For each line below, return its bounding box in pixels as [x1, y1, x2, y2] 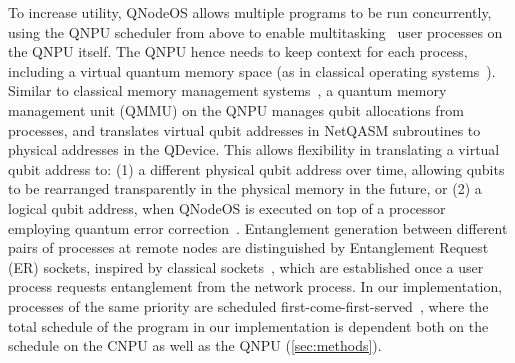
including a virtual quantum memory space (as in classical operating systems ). [8, 60, 496, 81]
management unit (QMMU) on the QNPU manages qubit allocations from [8, 99, 464, 120]
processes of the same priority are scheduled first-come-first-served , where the [8, 295, 489, 316]
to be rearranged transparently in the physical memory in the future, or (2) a [8, 178, 482, 199]
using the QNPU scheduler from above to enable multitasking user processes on [8, 21, 503, 42]
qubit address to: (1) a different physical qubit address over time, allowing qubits [8, 158, 505, 179]
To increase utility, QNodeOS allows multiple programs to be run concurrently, [8, 2, 492, 22]
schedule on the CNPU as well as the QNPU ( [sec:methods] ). [8, 335, 382, 356]
